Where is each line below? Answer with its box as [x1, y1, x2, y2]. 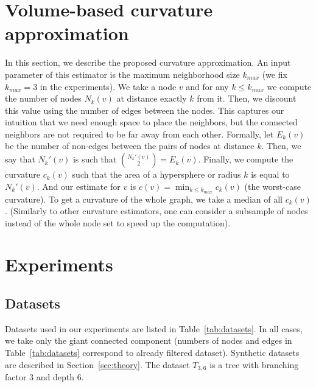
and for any [186, 80, 229, 92]
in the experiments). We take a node [40, 80, 177, 92]
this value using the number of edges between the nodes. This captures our [5, 103, 284, 116]
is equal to [251, 168, 290, 181]
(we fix [262, 68, 287, 80]
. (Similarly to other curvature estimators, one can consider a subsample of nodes [5, 204, 308, 217]
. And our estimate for [37, 180, 121, 192]
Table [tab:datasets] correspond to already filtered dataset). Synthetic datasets [5, 346, 300, 359]
